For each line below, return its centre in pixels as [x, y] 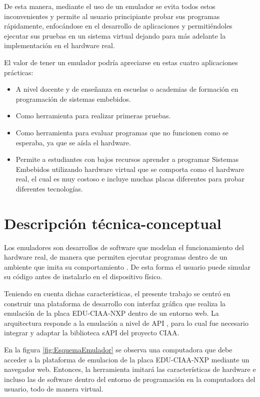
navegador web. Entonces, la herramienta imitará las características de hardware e [130, 369]
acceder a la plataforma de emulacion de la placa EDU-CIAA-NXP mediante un [127, 359]
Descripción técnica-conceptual [113, 223]
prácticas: [19, 72]
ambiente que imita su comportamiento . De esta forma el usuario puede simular [127, 266]
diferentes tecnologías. [49, 188]
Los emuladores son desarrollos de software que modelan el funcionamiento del [124, 247]
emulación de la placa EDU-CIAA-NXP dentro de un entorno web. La [111, 313]
